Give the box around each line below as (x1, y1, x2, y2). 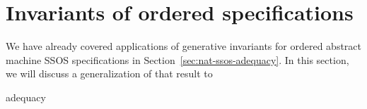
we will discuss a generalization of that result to (6, 66, 213, 81)
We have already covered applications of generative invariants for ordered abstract (6, 39, 361, 53)
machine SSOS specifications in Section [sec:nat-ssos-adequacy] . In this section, (6, 52, 349, 67)
